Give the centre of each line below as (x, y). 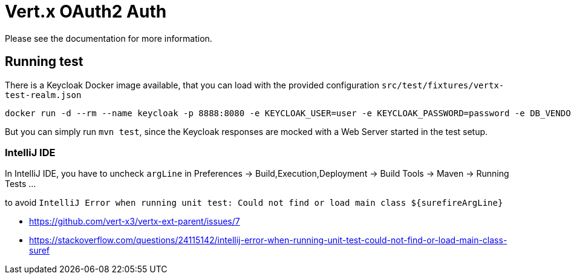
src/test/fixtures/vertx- (443, 85)
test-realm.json (43, 95)
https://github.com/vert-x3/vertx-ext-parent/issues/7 (135, 222)
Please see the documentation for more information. (109, 38)
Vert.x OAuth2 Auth (86, 11)
